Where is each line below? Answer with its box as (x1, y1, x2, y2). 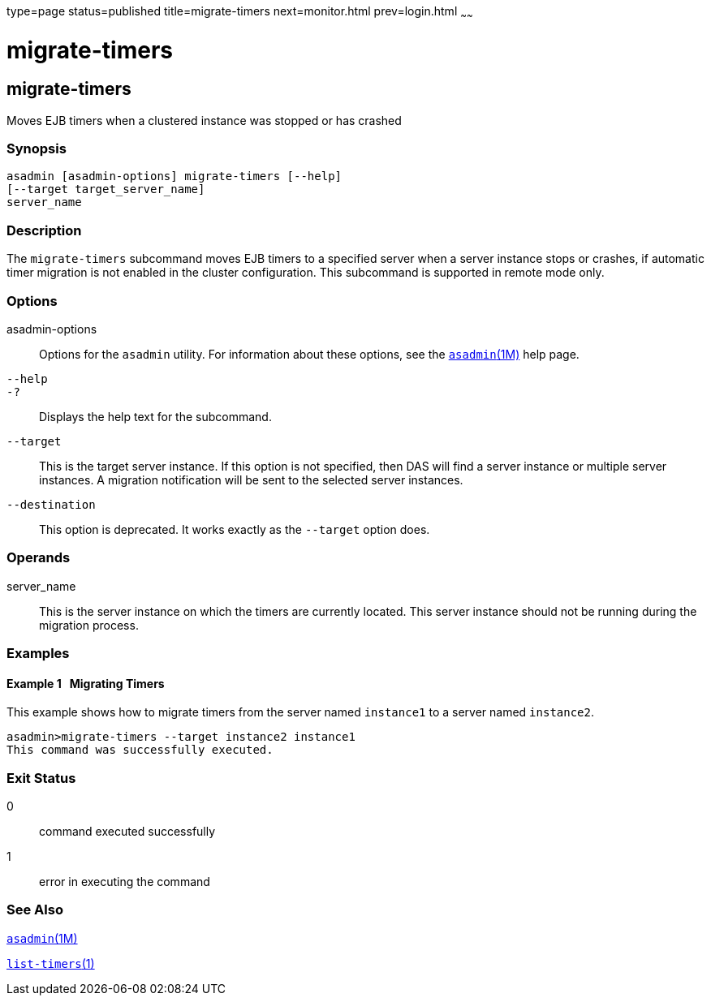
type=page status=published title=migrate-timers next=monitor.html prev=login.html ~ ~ (6, 4, 473, 21)
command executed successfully (39, 824, 216, 839)
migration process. (39, 617, 139, 632)
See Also (6, 901, 63, 918)
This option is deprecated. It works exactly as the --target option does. (39, 522, 430, 536)
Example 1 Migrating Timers (6, 676, 165, 690)
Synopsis (6, 140, 67, 157)
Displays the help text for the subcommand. (39, 409, 272, 424)
